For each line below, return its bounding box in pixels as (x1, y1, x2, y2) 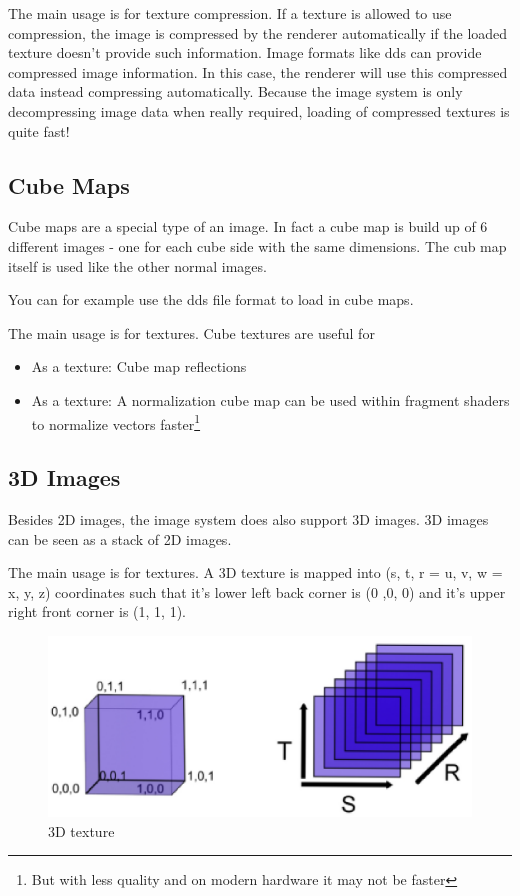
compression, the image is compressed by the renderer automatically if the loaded (8, 22, 508, 43)
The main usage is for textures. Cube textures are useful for (8, 322, 375, 343)
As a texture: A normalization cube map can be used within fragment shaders (31, 389, 510, 410)
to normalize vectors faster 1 (31, 410, 201, 434)
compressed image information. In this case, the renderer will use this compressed (8, 61, 508, 82)
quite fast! (8, 120, 70, 141)
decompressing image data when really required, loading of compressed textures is (8, 100, 510, 121)
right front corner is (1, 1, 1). (8, 601, 186, 622)
